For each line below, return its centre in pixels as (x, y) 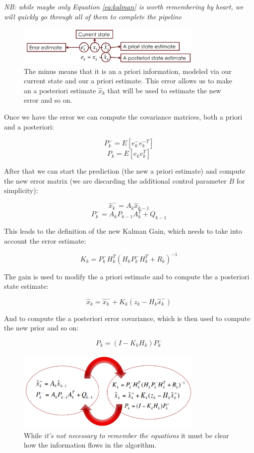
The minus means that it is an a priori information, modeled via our (128, 71)
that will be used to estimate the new (164, 90)
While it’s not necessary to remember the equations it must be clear (127, 435)
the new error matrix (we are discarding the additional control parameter (115, 180)
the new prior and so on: (41, 328)
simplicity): (21, 190)
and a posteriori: (29, 126)
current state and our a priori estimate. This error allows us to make (128, 81)
